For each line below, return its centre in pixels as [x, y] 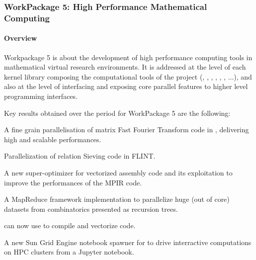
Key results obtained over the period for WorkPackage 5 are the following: [117, 113]
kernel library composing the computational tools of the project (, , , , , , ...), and [128, 76]
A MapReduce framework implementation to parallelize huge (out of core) [117, 199]
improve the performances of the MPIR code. [73, 182]
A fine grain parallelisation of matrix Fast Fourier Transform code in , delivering [127, 130]
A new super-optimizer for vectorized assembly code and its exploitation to [118, 172]
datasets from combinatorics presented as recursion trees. [91, 209]
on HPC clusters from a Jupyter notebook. [69, 252]
